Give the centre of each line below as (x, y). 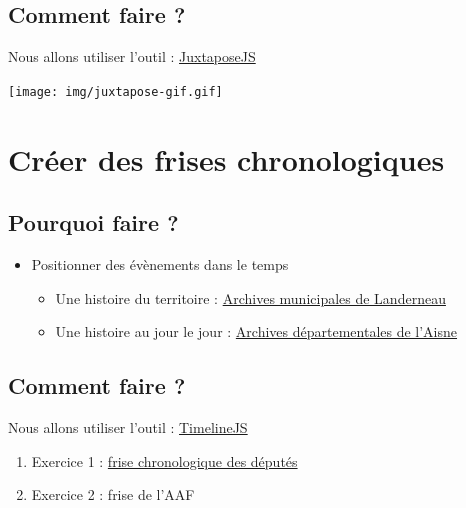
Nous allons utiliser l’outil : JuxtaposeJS (132, 56)
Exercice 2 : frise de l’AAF (113, 494)
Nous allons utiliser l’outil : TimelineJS (128, 427)
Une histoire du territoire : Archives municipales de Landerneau (250, 297)
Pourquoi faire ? (93, 222)
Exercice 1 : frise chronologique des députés (164, 460)
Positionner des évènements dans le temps (160, 264)
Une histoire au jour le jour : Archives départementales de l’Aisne (256, 331)
